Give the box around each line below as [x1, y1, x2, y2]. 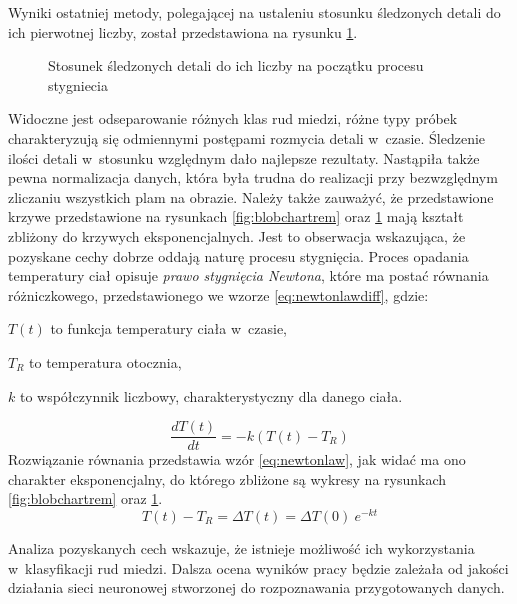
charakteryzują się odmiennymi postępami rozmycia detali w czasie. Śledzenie [8, 127, 486, 148]
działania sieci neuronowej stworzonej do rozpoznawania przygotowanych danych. [8, 577, 505, 598]
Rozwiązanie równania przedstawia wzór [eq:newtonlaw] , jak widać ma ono [8, 449, 466, 470]
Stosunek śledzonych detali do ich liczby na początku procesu [48, 55, 424, 76]
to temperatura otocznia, [29, 351, 182, 372]
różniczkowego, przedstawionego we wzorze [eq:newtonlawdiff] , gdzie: [8, 284, 429, 305]
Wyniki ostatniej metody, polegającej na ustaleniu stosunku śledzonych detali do [8, 2, 501, 22]
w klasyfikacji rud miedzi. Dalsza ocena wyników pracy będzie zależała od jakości [8, 557, 509, 578]
